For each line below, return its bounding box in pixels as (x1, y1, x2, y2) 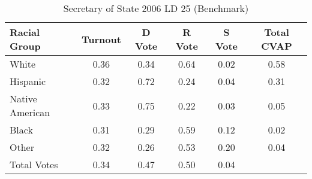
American (10, 105, 50, 119)
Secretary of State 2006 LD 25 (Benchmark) (63, 1, 249, 15)
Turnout (81, 32, 121, 46)
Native (10, 92, 37, 105)
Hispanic (10, 74, 46, 88)
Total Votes (10, 157, 58, 171)
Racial (10, 25, 40, 39)
